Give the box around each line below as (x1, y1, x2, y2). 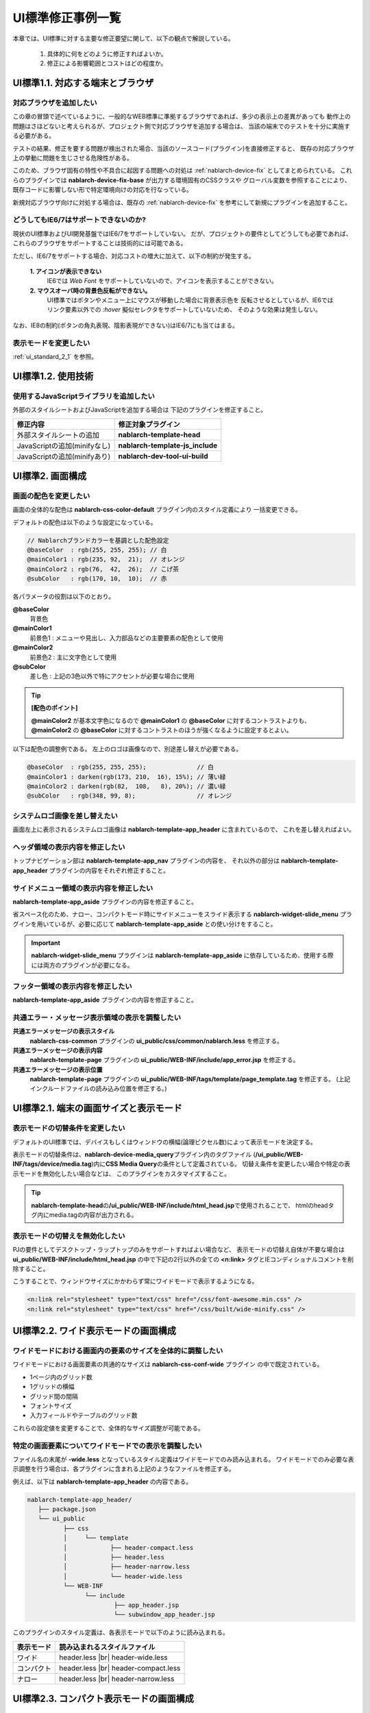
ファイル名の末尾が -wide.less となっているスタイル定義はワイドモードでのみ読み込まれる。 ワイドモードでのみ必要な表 (12, 1455, 354, 1463)
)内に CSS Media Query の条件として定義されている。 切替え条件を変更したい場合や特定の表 (91, 1160, 351, 1168)
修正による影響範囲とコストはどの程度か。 (47, 59, 167, 68)
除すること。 (12, 1264, 49, 1272)
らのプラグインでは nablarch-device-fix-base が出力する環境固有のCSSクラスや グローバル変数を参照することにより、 (12, 175, 351, 184)
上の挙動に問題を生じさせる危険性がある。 (12, 154, 133, 162)
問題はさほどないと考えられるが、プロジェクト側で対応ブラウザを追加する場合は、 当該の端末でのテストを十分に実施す (12, 122, 351, 130)
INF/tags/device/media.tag (12, 1160, 92, 1168)
